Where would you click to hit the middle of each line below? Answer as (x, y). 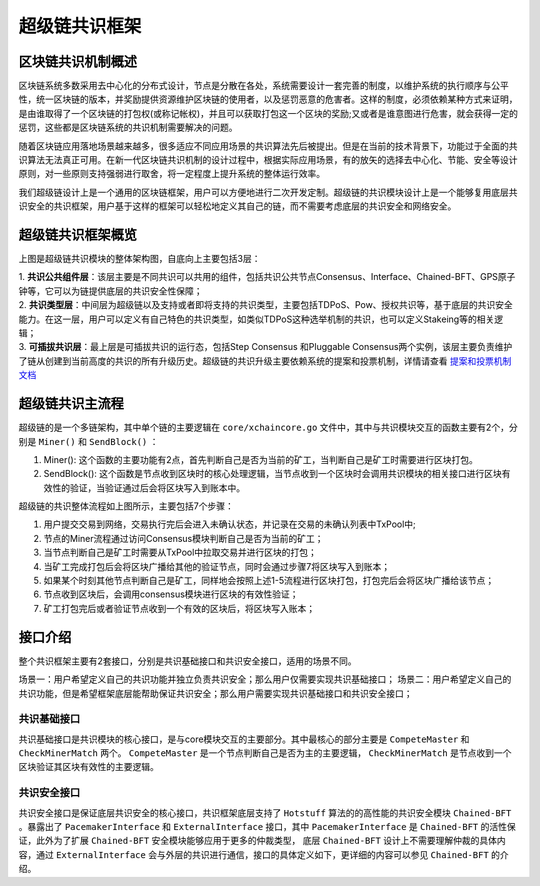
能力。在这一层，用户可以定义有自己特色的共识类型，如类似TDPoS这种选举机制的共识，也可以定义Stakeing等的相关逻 (261, 319)
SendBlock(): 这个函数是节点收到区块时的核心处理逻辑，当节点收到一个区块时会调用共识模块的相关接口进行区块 (272, 474)
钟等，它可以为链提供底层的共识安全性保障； (110, 291)
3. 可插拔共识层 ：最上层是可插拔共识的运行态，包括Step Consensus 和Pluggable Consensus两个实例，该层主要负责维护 (265, 347)
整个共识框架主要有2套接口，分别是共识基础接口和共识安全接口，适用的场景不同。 (187, 661)
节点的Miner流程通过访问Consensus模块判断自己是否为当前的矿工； (183, 538)
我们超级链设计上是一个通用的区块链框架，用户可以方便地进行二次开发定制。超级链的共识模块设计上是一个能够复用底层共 (268, 192)
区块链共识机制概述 (77, 61)
